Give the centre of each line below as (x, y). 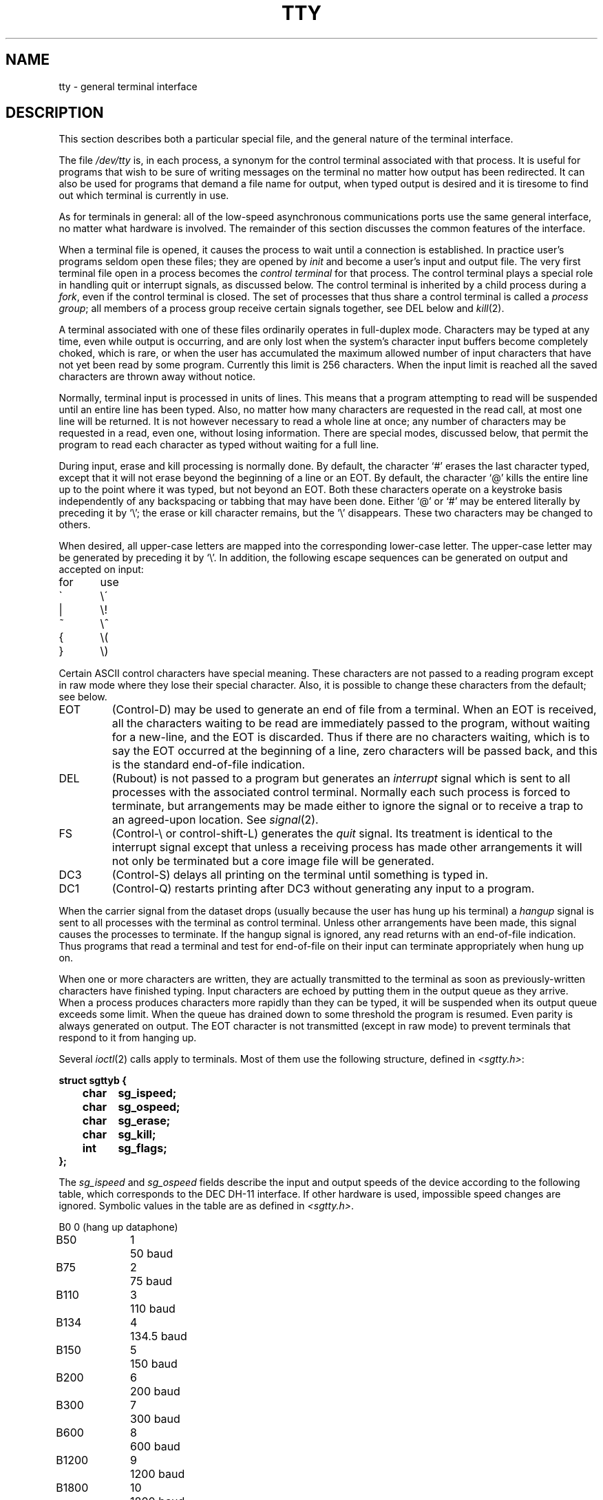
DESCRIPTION (55, 113)
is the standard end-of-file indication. (209, 765)
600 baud (155, 1447)
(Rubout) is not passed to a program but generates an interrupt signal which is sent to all (341, 779)
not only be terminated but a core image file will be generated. (273, 861)
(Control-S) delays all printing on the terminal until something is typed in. (300, 875)
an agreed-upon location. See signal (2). (215, 820)
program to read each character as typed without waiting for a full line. (219, 445)
